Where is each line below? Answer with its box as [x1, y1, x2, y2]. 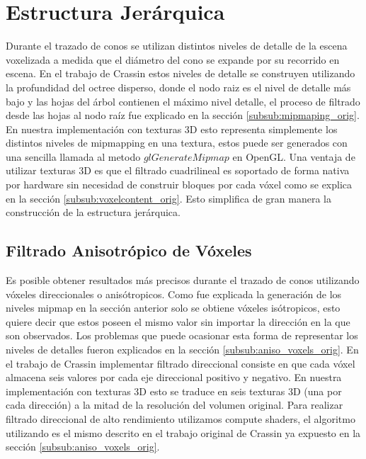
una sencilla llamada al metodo [6, 149, 141, 164]
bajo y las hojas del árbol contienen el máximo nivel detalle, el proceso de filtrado [6, 93, 360, 108]
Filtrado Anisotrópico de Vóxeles [6, 239, 252, 261]
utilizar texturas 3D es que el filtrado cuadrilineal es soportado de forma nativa [6, 163, 350, 178]
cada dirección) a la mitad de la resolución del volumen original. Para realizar [6, 397, 343, 412]
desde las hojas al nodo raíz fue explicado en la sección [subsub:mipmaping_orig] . [6, 108, 360, 123]
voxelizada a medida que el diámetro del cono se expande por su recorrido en [6, 52, 340, 67]
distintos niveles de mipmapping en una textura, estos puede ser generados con [6, 135, 348, 150]
